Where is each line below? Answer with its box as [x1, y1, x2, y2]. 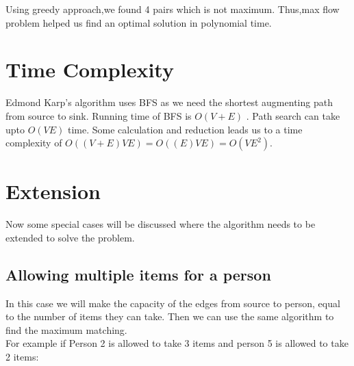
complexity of [5, 135, 62, 150]
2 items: [5, 349, 39, 363]
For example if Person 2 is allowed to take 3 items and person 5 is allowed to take [5, 336, 349, 350]
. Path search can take [246, 108, 340, 122]
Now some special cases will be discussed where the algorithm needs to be [5, 217, 316, 231]
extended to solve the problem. [5, 230, 135, 244]
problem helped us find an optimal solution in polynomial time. [5, 15, 272, 29]
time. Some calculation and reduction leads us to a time [68, 122, 303, 136]
